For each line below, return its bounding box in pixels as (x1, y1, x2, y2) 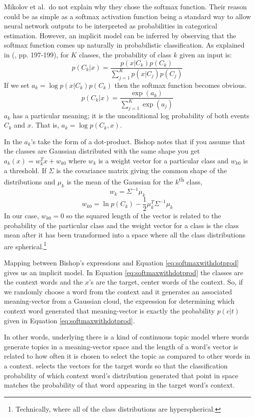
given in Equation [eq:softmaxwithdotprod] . (4, 315, 135, 325)
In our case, (4, 210, 39, 220)
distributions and (4, 176, 55, 186)
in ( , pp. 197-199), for (4, 49, 69, 59)
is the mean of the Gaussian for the (67, 176, 173, 186)
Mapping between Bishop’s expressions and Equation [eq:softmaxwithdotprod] (4, 257, 239, 267)
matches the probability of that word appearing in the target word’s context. (4, 380, 235, 390)
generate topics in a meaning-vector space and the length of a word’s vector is (4, 341, 238, 351)
